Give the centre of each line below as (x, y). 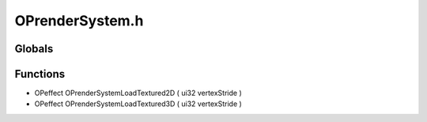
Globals (34, 49)
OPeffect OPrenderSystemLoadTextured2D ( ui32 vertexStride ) (138, 93)
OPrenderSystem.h (79, 21)
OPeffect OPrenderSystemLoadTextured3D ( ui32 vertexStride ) (138, 104)
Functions (40, 74)
